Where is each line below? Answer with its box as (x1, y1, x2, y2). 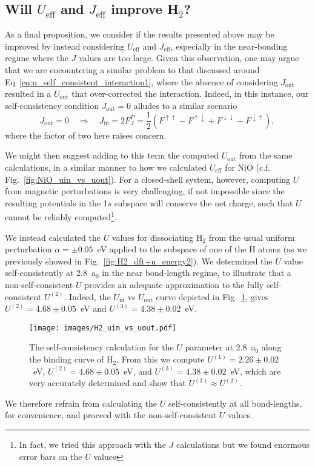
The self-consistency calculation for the (29, 341, 174, 353)
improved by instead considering (5, 39, 125, 52)
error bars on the (19, 450, 82, 462)
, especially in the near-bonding (170, 39, 288, 52)
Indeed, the (69, 290, 111, 303)
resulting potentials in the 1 (5, 196, 108, 209)
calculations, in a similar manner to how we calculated (5, 161, 207, 174)
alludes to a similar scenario (133, 99, 237, 111)
